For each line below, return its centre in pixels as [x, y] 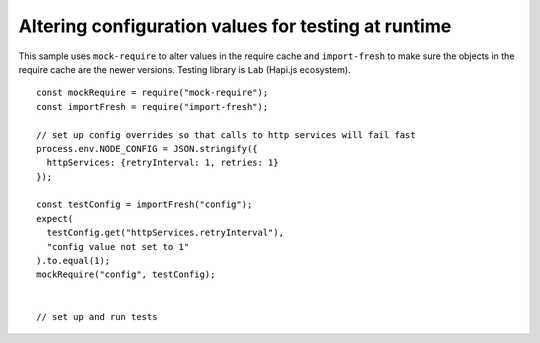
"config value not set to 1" [118, 246]
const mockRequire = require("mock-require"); [152, 93]
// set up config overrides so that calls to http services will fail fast [226, 134]
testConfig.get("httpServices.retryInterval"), [165, 233]
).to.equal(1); [73, 261]
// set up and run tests [97, 316]
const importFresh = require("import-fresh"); [152, 106]
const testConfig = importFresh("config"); [144, 204]
